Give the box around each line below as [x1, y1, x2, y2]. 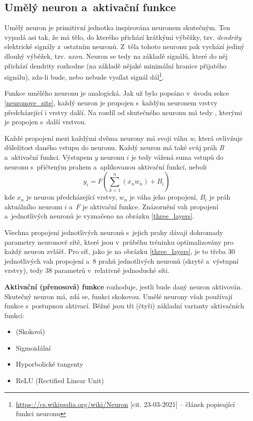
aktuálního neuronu [4, 201, 63, 211]
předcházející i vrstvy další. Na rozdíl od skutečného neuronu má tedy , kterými [4, 107, 242, 117]
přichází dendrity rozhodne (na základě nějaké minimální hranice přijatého [4, 60, 227, 70]
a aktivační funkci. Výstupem [4, 152, 93, 162]
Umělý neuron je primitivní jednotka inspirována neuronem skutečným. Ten [4, 22, 230, 33]
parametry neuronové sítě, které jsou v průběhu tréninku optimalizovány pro [4, 236, 234, 247]
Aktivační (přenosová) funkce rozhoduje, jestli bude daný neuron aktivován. [4, 281, 243, 291]
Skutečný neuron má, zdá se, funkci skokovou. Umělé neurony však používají [4, 291, 233, 301]
